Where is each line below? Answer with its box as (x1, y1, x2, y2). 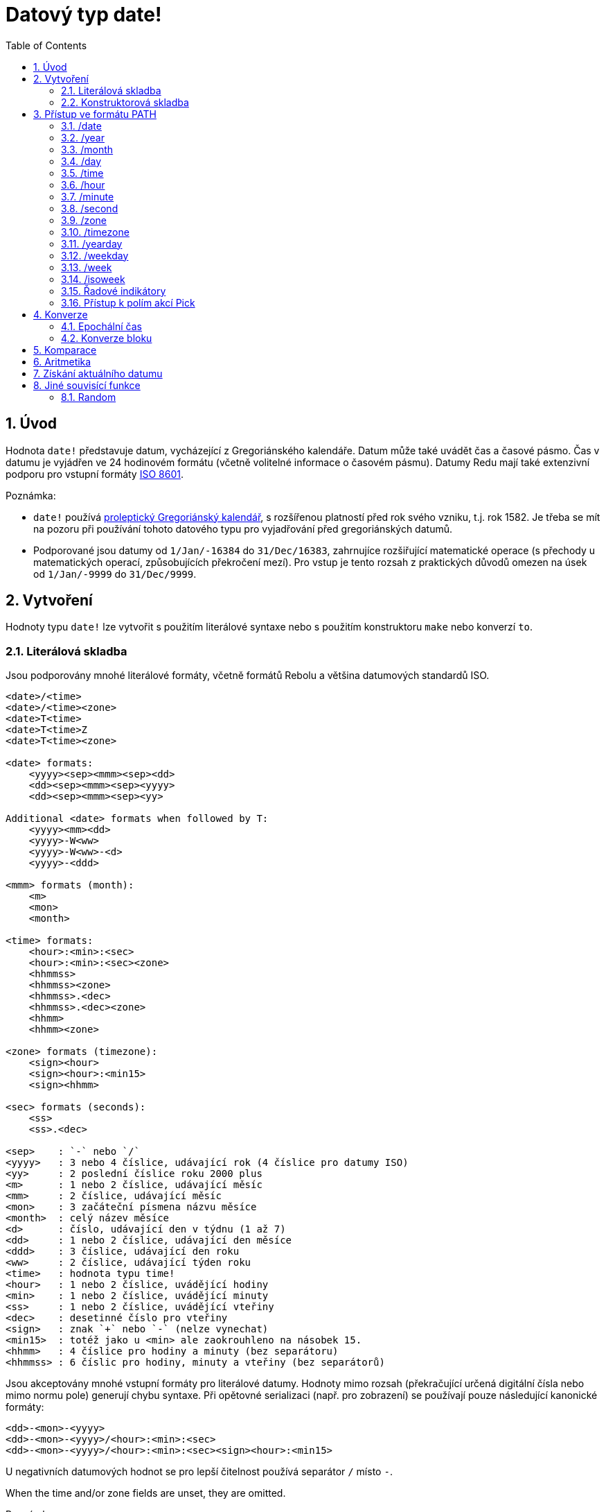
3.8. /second (61, 202, 118, 214)
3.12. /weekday (61, 249, 129, 261)
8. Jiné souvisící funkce (33, 379, 141, 391)
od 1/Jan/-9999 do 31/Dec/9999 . (33, 567, 197, 580)
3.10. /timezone (61, 225, 130, 238)
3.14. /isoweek (61, 273, 125, 285)
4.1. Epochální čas (61, 320, 142, 332)
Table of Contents (6, 39, 87, 51)
